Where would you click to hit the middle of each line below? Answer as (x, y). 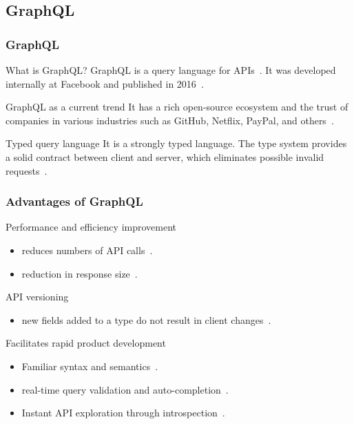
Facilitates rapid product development (86, 343)
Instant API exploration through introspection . (123, 413)
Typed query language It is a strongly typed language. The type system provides (176, 143)
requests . (27, 170)
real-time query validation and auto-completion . (125, 389)
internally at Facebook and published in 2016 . (105, 83)
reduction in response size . (80, 273)
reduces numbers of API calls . (87, 250)
